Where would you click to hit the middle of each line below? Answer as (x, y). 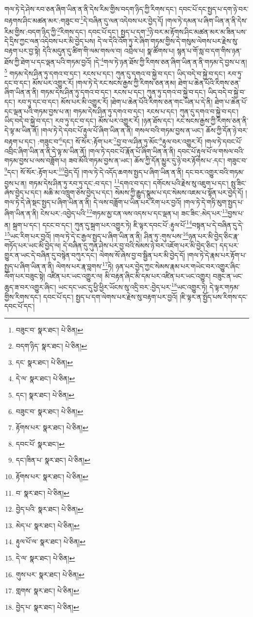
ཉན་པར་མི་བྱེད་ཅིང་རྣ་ (214, 236)
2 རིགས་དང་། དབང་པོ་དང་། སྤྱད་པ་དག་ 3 (103, 31)
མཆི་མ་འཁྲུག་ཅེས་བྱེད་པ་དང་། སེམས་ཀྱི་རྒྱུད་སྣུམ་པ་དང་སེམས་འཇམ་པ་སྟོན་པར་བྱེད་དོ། (143, 192)
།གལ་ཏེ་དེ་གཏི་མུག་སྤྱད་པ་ (214, 202)
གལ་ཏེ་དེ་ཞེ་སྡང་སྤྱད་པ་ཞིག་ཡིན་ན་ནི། (48, 202)
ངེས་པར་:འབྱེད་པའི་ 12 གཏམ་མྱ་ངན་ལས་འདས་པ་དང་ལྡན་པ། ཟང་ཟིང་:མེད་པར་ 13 (134, 213)
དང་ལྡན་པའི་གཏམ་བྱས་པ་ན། (38, 111)
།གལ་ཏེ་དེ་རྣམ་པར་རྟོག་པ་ (217, 255)
